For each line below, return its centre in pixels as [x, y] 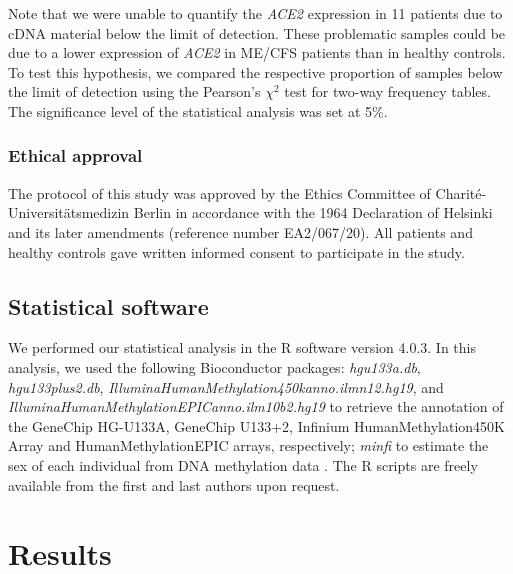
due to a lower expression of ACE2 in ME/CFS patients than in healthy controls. [257, 52]
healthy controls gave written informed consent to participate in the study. [236, 251]
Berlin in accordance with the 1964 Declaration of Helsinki [313, 212]
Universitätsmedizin [69, 212]
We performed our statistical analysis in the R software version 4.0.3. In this [242, 347]
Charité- [461, 192]
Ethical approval [75, 155]
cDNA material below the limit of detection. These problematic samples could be [257, 32]
